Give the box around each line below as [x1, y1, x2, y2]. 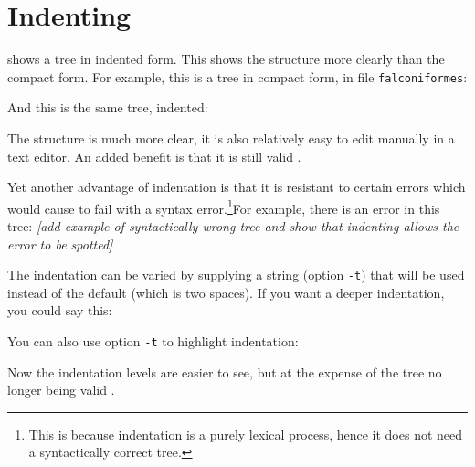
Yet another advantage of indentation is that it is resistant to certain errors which [7, 177, 466, 196]
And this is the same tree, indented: [7, 98, 208, 117]
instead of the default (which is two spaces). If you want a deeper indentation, [7, 282, 445, 302]
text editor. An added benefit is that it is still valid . [7, 146, 301, 165]
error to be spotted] [7, 234, 113, 253]
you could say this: [7, 301, 112, 320]
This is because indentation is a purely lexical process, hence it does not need [28, 424, 463, 443]
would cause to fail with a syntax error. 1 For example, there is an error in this [7, 196, 440, 218]
